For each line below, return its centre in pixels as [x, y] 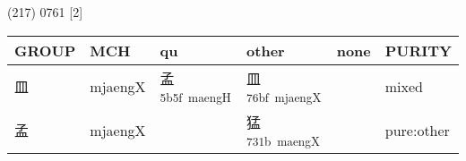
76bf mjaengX [284, 97]
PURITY [418, 50]
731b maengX [283, 140]
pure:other [417, 130]
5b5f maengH [195, 97]
